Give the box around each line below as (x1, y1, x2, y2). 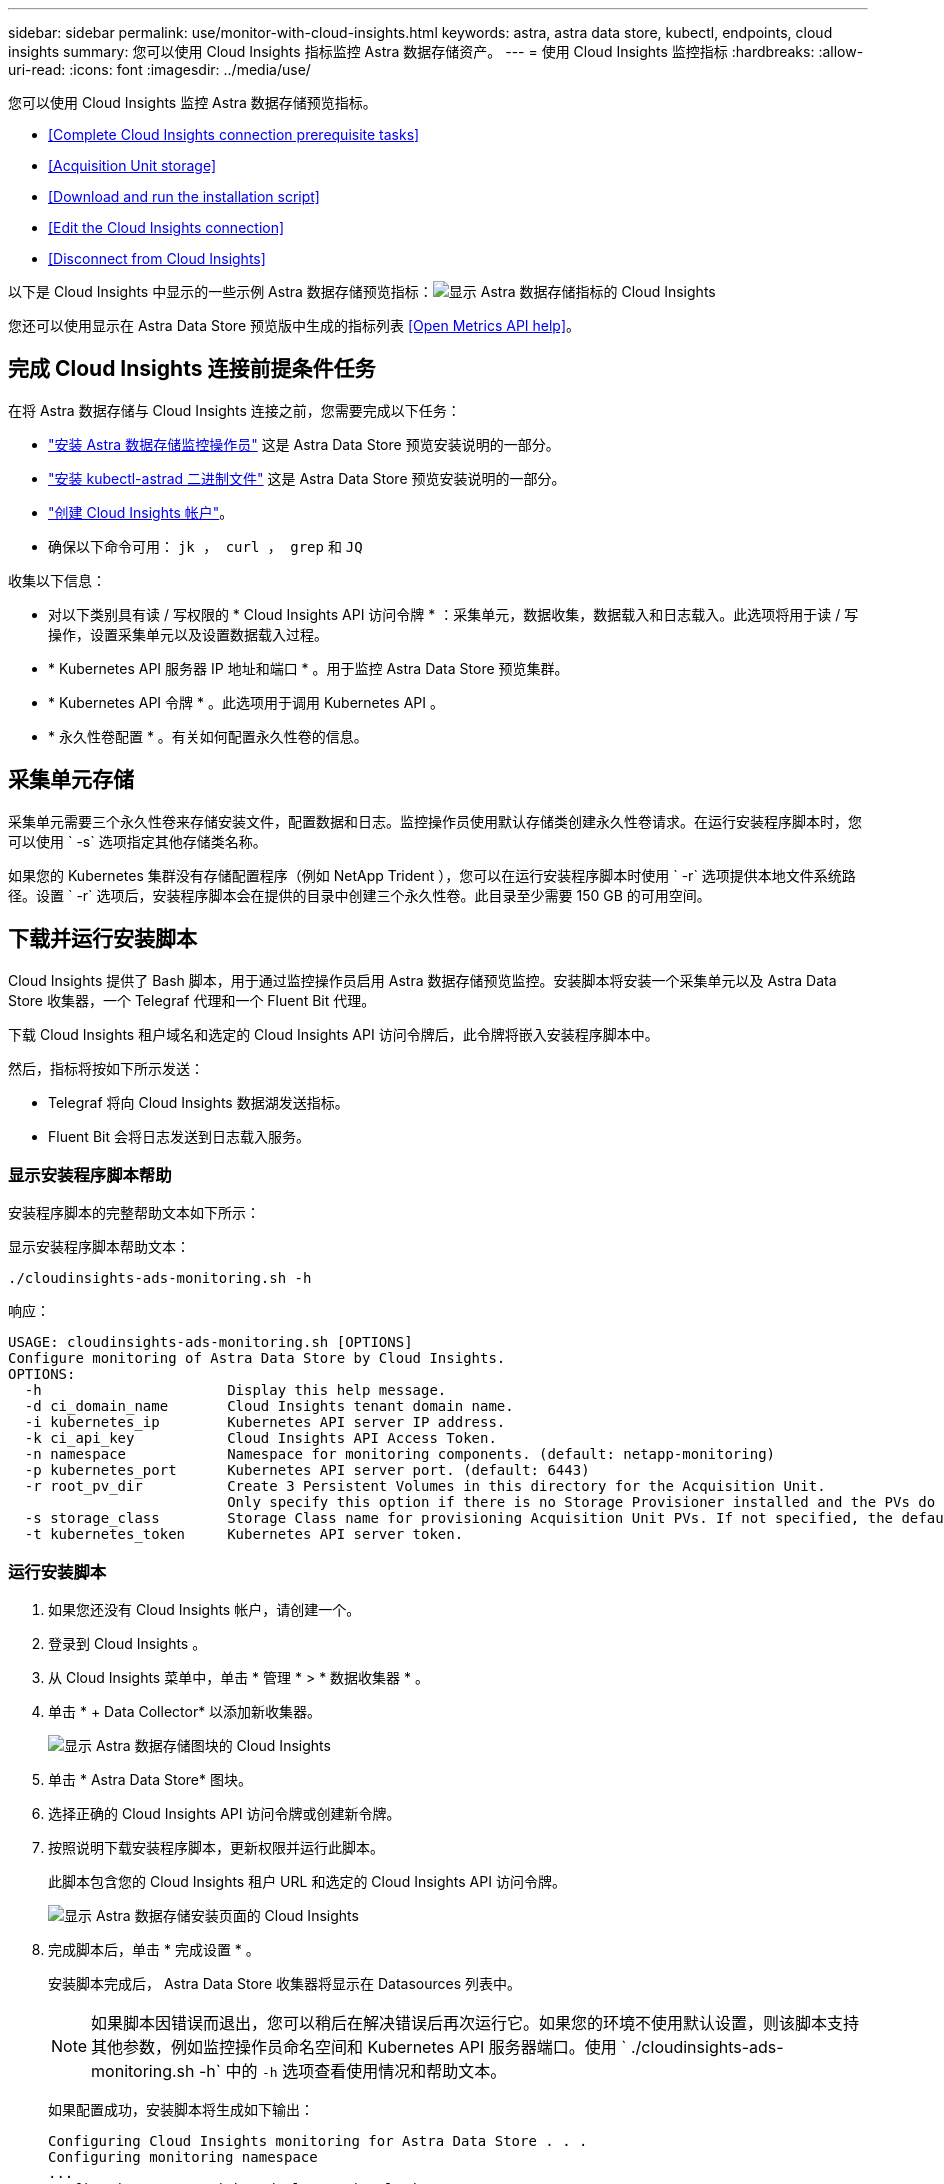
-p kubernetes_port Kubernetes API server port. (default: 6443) (24, 1462, 590, 1479)
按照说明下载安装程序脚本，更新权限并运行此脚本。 (48, 1839, 384, 1857)
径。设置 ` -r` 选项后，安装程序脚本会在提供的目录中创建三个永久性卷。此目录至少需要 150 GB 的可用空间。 (8, 886, 711, 904)
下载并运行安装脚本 (8, 926, 197, 952)
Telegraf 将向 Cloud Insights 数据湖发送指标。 (48, 1093, 349, 1111)
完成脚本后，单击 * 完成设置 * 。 (48, 1941, 260, 1959)
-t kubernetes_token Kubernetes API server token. (24, 1526, 464, 1543)
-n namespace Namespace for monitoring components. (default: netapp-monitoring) (24, 1446, 776, 1463)
